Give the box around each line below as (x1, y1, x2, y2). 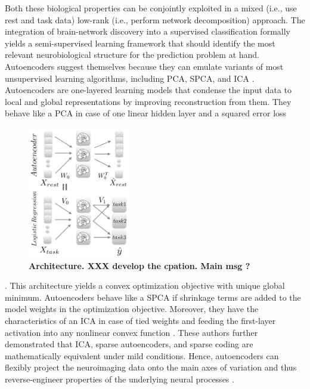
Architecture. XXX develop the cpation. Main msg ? (29, 259, 250, 271)
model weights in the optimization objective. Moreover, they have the (5, 302, 259, 315)
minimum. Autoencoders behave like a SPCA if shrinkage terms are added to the (5, 291, 301, 303)
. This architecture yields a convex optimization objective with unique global (5, 279, 285, 292)
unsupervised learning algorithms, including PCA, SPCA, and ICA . (5, 72, 255, 84)
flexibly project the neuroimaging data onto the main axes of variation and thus (5, 361, 297, 373)
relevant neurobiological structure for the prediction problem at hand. (5, 48, 260, 61)
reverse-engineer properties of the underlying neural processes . (5, 372, 234, 385)
